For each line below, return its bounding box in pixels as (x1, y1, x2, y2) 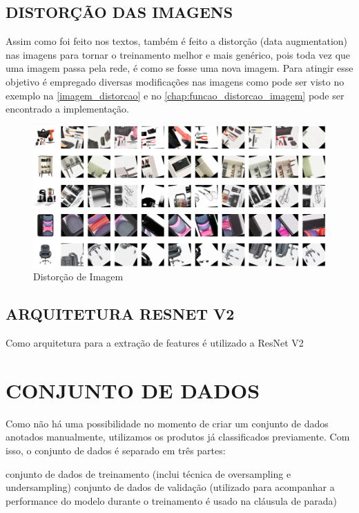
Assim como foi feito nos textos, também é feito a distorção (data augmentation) (6, 34, 348, 48)
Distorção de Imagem (33, 269, 124, 284)
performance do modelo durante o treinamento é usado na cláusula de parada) (6, 493, 337, 507)
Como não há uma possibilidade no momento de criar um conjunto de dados (6, 416, 329, 430)
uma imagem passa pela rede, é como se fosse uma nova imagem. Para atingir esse (6, 61, 353, 75)
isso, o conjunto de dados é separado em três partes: (6, 443, 226, 458)
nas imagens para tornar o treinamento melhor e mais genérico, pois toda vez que (6, 47, 351, 61)
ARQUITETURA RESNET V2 (6, 303, 235, 325)
